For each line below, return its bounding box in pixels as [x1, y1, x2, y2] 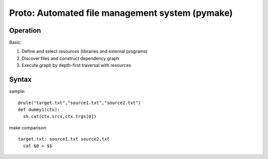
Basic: [9, 40, 22, 46]
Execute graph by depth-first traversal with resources [21, 62, 132, 68]
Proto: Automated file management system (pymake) [9, 7, 233, 18]
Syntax [9, 75, 32, 84]
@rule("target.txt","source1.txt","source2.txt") [18, 100, 141, 106]
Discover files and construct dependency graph [21, 55, 119, 61]
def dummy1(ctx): [18, 106, 60, 112]
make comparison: [9, 124, 47, 131]
